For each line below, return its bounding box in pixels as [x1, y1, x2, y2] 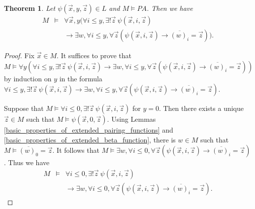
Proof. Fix [4, 50, 34, 61]
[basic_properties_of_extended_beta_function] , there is [4, 134, 176, 144]
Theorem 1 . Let [4, 3, 56, 13]
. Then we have [146, 3, 193, 13]
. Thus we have [4, 157, 50, 168]
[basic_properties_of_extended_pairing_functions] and [4, 125, 173, 135]
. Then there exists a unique [159, 103, 244, 113]
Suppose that [4, 103, 44, 113]
